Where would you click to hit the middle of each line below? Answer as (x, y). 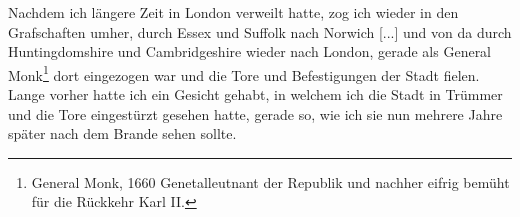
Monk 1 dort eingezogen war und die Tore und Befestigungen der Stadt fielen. (244, 73)
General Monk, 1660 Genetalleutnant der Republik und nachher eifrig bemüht (270, 181)
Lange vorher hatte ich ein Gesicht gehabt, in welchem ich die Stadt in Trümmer (255, 94)
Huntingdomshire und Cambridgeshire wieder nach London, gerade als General (250, 51)
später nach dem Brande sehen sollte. (122, 133)
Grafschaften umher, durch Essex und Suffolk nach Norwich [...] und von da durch (260, 31)
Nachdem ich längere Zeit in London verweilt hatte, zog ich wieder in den (233, 12)
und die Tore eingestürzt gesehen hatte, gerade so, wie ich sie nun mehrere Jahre (255, 113)
